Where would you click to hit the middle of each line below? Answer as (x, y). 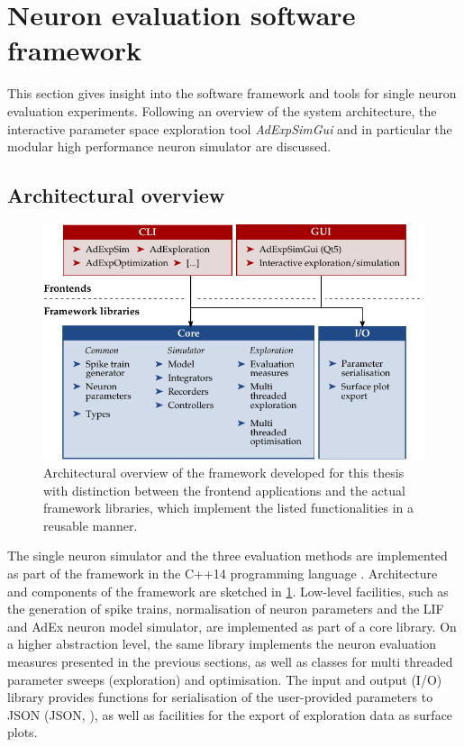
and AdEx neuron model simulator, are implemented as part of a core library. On (232, 626)
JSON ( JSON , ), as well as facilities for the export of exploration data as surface (230, 714)
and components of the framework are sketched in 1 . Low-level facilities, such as (228, 591)
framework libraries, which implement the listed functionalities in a (229, 508)
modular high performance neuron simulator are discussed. (169, 146)
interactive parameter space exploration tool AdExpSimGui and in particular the (230, 128)
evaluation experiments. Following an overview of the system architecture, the (222, 110)
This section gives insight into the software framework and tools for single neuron (232, 93)
